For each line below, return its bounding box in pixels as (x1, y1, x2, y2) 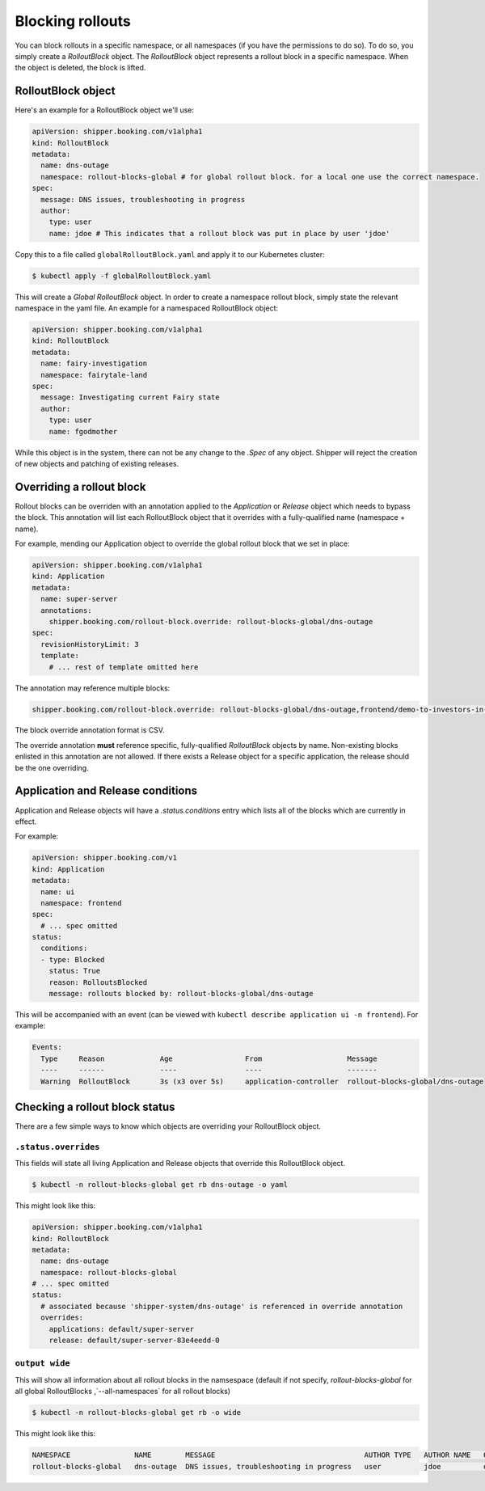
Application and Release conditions (15, 784, 198, 798)
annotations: (40, 606, 92, 615)
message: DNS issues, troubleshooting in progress (40, 195, 246, 204)
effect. (15, 817, 37, 826)
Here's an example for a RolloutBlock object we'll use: (15, 105, 194, 115)
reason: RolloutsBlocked (48, 978, 148, 986)
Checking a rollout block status (15, 1100, 175, 1113)
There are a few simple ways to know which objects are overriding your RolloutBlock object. (15, 1121, 322, 1131)
